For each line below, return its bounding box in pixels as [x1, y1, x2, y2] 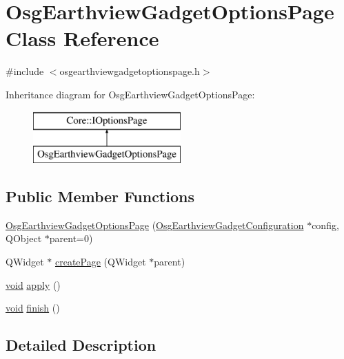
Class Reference [6, 24, 159, 52]
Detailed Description [6, 334, 156, 356]
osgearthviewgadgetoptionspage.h [59, 64, 200, 78]
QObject [6, 231, 42, 246]
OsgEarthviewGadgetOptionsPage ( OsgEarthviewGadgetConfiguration [6, 217, 304, 232]
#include [6, 64, 44, 78]
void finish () [6, 301, 60, 315]
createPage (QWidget [54, 254, 146, 269]
